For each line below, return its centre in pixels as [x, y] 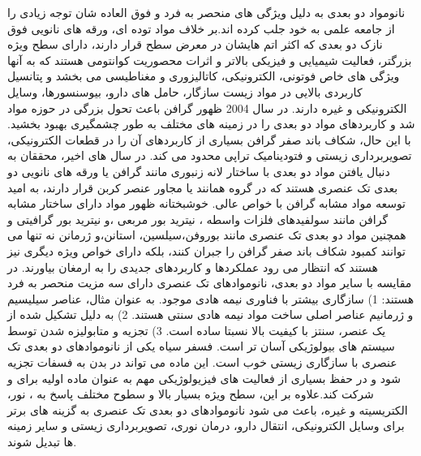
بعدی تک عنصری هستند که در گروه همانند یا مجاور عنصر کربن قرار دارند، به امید [203, 187]
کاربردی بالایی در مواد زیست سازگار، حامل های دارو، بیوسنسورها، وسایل [185, 91]
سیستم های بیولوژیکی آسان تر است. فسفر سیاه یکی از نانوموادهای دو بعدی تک [201, 346]
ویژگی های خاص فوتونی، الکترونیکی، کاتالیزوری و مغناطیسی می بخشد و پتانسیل [204, 76]
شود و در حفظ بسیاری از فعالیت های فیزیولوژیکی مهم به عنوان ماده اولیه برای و [204, 378]
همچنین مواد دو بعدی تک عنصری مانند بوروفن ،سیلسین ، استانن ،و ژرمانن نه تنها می [207, 235]
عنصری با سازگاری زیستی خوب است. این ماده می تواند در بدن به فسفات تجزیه [202, 362]
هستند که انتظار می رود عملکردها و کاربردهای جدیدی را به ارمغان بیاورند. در [193, 267]
